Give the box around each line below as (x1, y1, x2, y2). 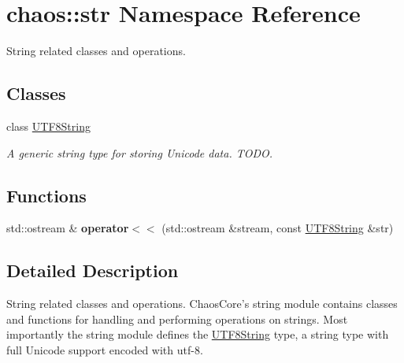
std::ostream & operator (6, 220, 129, 236)
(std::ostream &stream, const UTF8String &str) (161, 220, 394, 236)
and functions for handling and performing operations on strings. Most (6, 310, 348, 327)
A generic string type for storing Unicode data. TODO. (6, 144, 273, 161)
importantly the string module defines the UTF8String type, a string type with (6, 326, 389, 343)
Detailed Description (6, 258, 179, 283)
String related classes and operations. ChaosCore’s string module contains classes (6, 295, 398, 312)
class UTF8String (6, 117, 91, 134)
